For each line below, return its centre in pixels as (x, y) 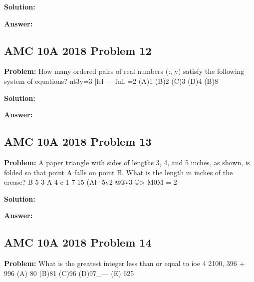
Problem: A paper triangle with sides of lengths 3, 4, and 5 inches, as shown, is (127, 162)
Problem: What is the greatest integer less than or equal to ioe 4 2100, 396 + (125, 263)
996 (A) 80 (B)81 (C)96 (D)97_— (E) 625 (69, 273)
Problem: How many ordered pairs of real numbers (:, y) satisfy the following (124, 71)
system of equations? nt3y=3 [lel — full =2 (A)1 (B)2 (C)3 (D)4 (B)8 (111, 81)
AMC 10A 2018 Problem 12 (78, 50)
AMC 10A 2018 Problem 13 (78, 141)
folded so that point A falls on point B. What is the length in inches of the (119, 172)
